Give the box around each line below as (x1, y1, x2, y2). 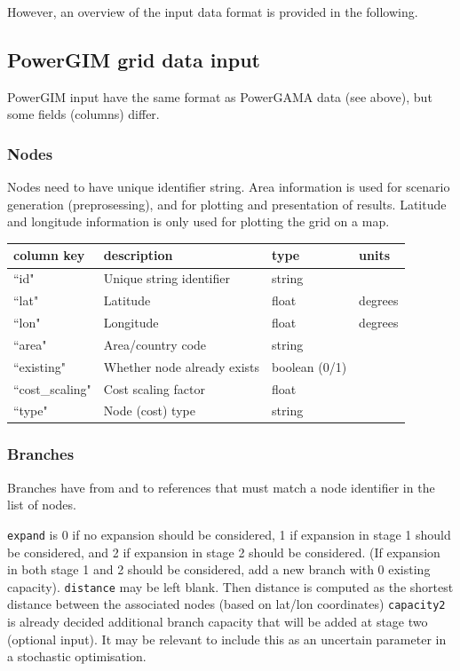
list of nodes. (7, 495, 76, 514)
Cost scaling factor (103, 379, 205, 398)
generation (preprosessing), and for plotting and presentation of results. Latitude (7, 194, 447, 213)
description (103, 246, 173, 264)
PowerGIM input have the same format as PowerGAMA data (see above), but (7, 87, 432, 106)
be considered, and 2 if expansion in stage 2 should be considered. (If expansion (7, 542, 440, 561)
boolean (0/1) (272, 357, 347, 375)
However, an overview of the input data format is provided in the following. (7, 3, 418, 20)
